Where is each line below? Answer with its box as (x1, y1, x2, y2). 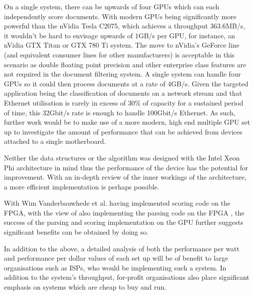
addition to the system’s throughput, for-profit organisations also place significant (4, 272, 250, 282)
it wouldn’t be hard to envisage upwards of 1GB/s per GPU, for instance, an (4, 30, 235, 40)
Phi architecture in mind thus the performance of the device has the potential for (4, 162, 248, 172)
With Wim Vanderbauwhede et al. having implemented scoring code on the (4, 198, 230, 208)
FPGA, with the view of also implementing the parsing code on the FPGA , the (4, 207, 245, 217)
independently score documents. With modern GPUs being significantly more (4, 11, 237, 21)
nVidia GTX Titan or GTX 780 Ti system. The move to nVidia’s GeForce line (4, 40, 239, 50)
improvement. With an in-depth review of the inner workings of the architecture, (4, 172, 247, 182)
